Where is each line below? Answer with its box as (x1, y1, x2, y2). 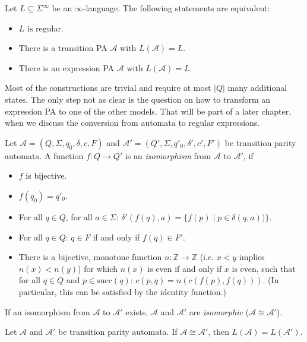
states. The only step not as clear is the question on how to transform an (5, 93, 271, 105)
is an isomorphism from (125, 149, 211, 161)
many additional (227, 81, 287, 94)
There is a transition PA (18, 42, 107, 54)
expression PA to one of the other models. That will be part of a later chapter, (5, 104, 292, 117)
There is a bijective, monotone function (18, 251, 162, 263)
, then (208, 325, 229, 338)
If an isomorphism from (5, 305, 90, 318)
